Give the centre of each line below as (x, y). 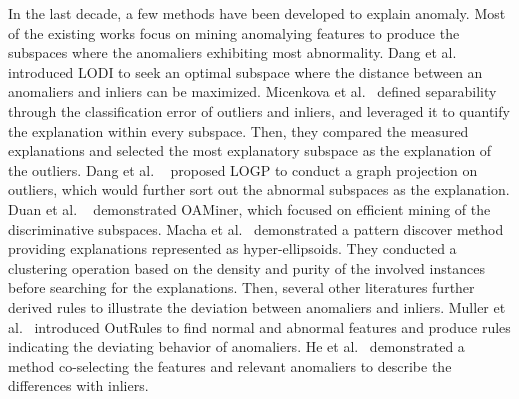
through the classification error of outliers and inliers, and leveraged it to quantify (259, 110)
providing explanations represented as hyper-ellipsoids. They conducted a (232, 248)
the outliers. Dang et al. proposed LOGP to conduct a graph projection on (243, 169)
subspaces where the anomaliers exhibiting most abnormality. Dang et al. (232, 52)
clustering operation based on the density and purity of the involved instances (246, 267)
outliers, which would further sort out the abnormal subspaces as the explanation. (259, 189)
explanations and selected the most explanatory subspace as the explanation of (250, 150)
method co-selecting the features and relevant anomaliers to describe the (230, 365)
